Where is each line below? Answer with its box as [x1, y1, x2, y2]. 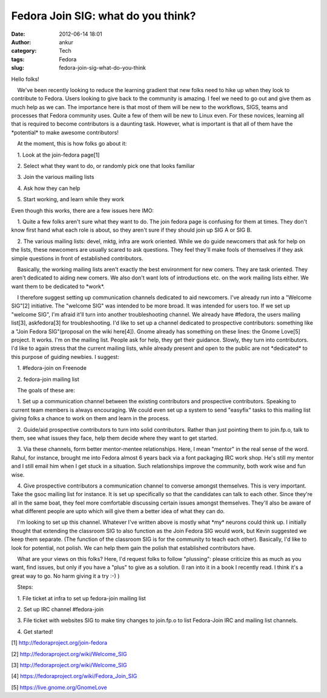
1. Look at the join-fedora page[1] [17, 151, 100, 158]
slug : [11, 64, 24, 72]
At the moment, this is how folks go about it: [17, 140, 127, 147]
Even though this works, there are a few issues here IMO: [11, 207, 154, 214]
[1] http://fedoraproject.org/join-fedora [11, 639, 108, 646]
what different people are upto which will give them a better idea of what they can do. [11, 508, 225, 515]
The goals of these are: [17, 387, 75, 394]
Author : [11, 38, 31, 45]
